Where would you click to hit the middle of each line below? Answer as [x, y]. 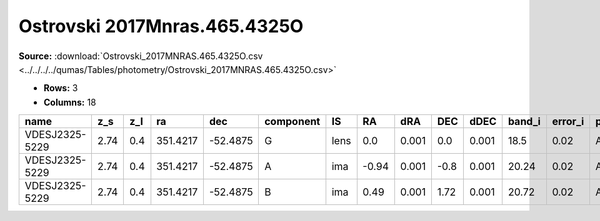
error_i [568, 122]
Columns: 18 [70, 102]
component [292, 122]
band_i [524, 122]
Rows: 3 [61, 88]
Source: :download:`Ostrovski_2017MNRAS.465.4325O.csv [141, 56]
